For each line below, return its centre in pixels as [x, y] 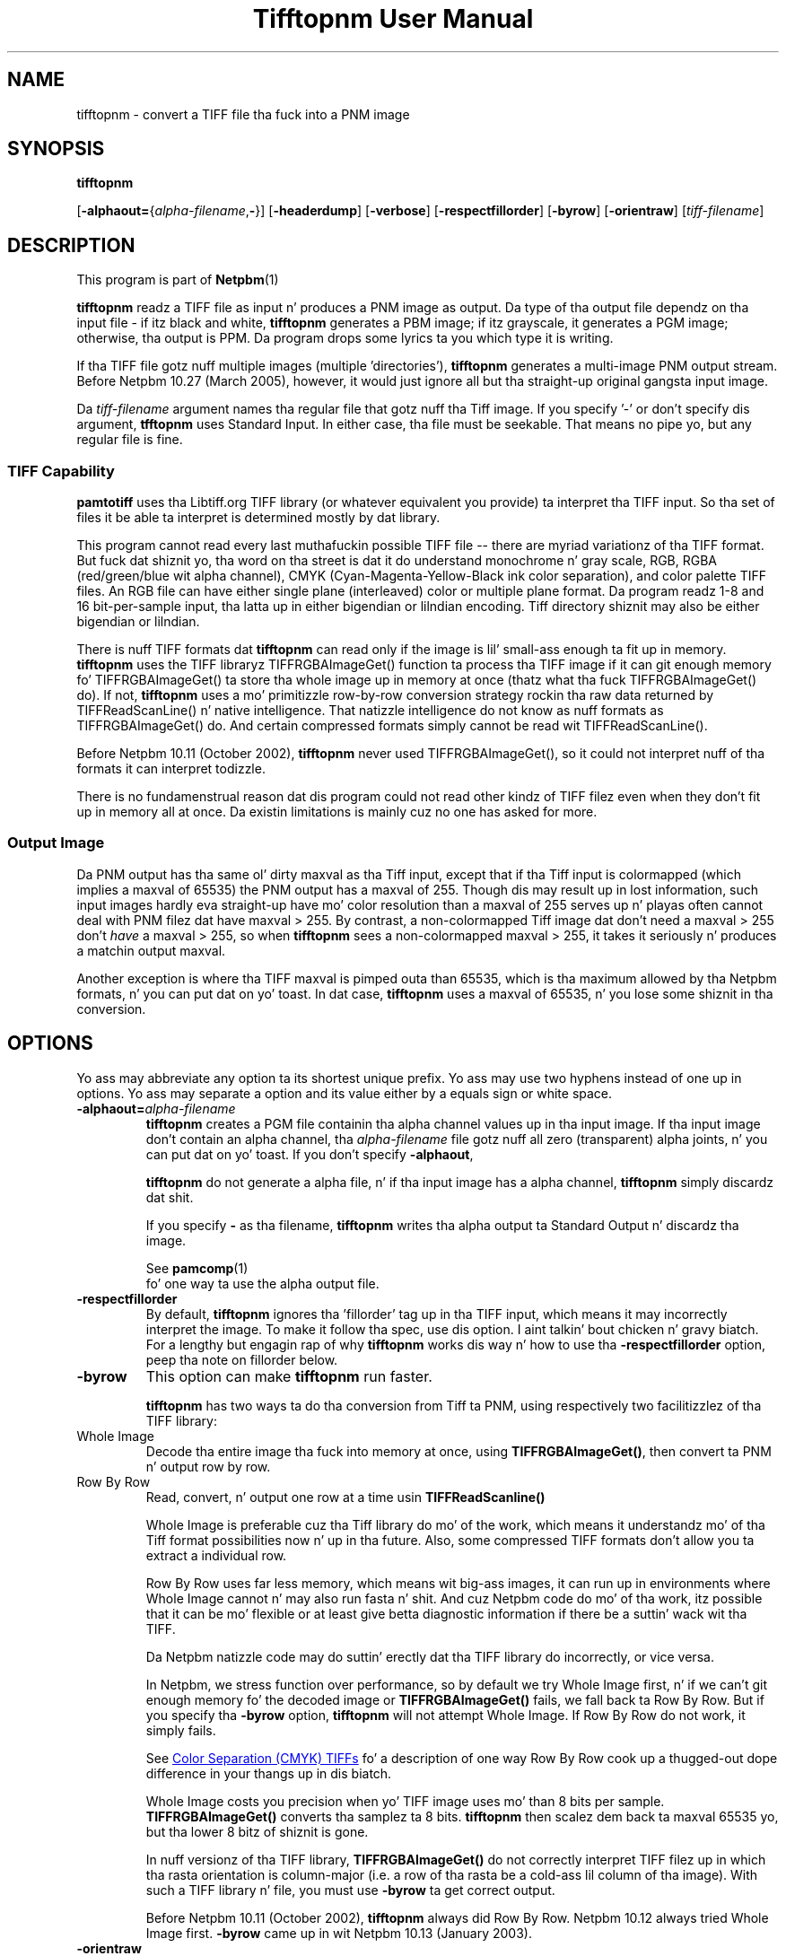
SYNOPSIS [56, 149]
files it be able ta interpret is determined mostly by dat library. [258, 518]
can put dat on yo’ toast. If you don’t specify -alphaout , [310, 1154]
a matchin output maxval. [151, 950]
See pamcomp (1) [197, 1268]
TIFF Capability [61, 471]
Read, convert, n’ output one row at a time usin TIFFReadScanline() [345, 1497]
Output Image [56, 843]
